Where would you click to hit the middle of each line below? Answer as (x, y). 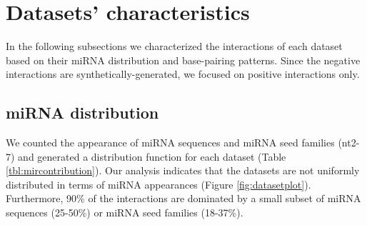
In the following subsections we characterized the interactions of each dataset (174, 46)
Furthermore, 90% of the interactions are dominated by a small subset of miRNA (183, 198)
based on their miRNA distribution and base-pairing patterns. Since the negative (183, 60)
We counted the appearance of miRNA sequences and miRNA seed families (170, 142)
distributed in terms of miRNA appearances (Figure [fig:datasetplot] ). (159, 184)
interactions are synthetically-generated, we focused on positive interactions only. (183, 74)
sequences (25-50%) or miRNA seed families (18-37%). (125, 212)
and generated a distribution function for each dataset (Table (152, 156)
